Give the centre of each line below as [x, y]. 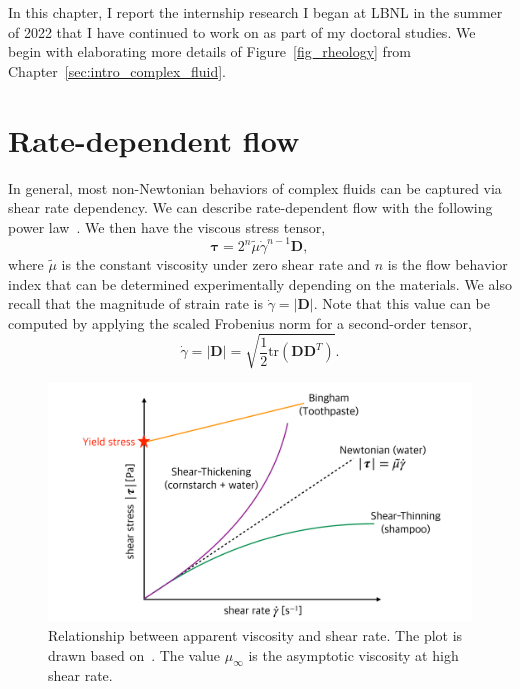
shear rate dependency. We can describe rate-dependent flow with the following [250, 207]
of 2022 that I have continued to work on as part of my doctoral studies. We [242, 31]
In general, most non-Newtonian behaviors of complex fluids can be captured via [255, 187]
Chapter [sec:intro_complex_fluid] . [117, 70]
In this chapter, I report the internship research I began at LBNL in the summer [255, 12]
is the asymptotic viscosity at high [353, 654]
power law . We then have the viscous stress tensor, [167, 226]
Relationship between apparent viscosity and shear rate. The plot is [255, 635]
